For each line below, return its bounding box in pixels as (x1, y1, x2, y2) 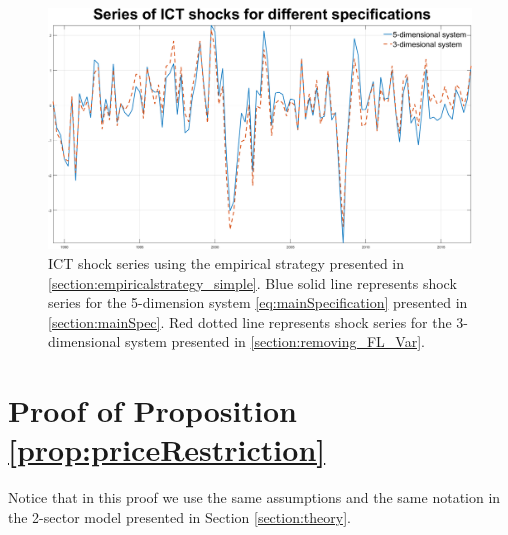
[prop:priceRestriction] (8, 429, 326, 470)
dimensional (48, 331, 121, 352)
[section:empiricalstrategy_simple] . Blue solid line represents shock (48, 272, 457, 293)
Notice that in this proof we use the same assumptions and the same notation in (8, 487, 501, 508)
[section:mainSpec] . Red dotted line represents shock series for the (48, 311, 452, 332)
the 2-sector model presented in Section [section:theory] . (8, 506, 351, 527)
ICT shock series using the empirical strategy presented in (48, 252, 405, 273)
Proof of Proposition (8, 390, 297, 431)
